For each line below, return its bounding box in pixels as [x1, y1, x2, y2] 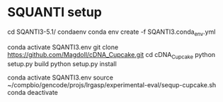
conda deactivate [7, 88, 59, 96]
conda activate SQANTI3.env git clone [7, 43, 119, 51]
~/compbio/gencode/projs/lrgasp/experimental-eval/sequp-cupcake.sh [7, 80, 217, 89]
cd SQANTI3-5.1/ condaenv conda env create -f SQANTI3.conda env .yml [7, 27, 216, 37]
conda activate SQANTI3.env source [7, 73, 113, 82]
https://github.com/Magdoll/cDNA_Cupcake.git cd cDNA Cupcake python [7, 50, 216, 60]
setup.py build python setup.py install [7, 59, 117, 68]
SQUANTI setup [7, 4, 103, 20]
